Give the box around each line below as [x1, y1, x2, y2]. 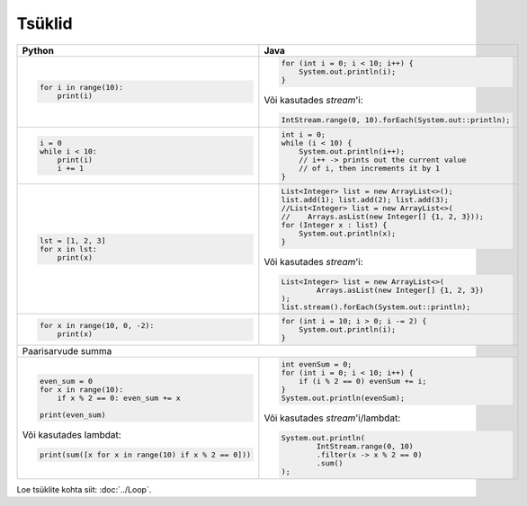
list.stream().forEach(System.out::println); [281, 302, 471, 312]
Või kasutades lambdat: [22, 429, 121, 441]
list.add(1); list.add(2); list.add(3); [281, 194, 449, 204]
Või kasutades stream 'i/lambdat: [263, 412, 401, 424]
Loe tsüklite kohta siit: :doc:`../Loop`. [16, 484, 152, 494]
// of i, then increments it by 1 [298, 164, 441, 173]
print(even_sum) [39, 410, 107, 420]
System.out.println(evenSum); [281, 394, 405, 404]
